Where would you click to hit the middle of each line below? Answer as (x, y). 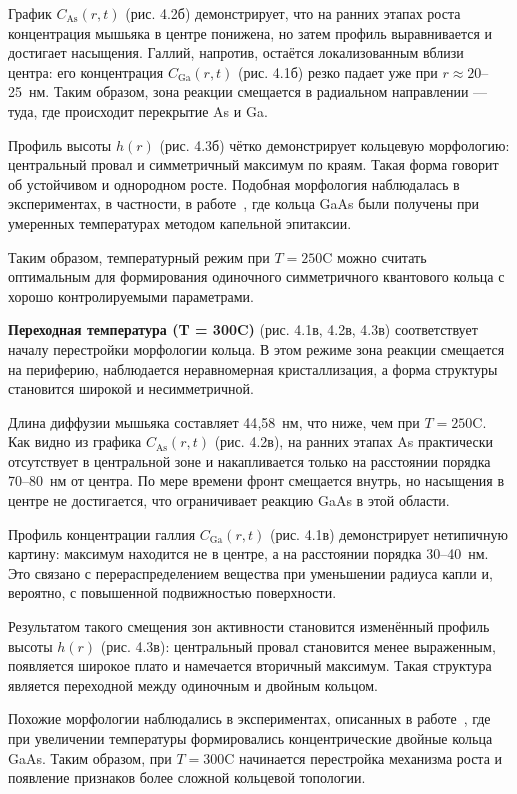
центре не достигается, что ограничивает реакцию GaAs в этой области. (229, 500)
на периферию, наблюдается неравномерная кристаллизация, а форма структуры (253, 368)
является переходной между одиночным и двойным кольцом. (193, 684)
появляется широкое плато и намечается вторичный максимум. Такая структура (250, 665)
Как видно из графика (75, 441)
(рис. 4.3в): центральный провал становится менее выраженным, (298, 645)
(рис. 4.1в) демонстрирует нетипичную (388, 533)
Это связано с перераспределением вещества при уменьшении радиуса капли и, (250, 572)
